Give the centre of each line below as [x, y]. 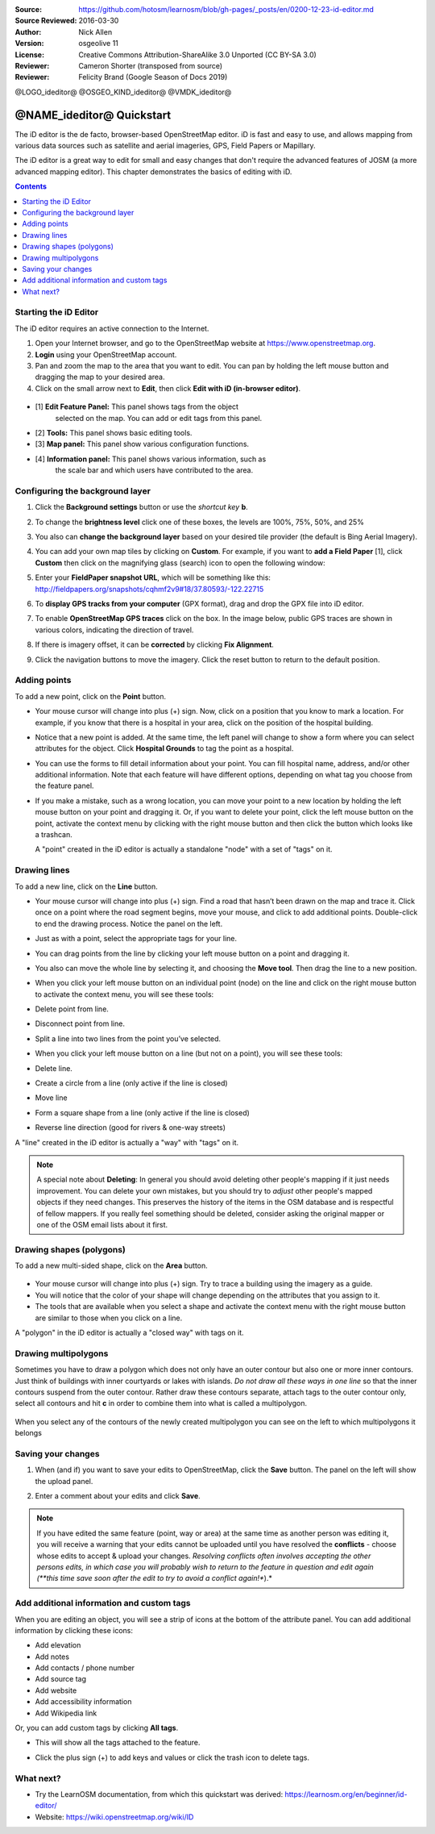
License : [29, 54]
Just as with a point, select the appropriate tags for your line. [136, 939]
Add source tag [61, 1679]
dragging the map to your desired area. [100, 377]
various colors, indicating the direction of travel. [114, 630]
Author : [28, 31]
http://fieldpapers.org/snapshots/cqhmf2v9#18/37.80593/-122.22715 [149, 589]
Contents [31, 186]
